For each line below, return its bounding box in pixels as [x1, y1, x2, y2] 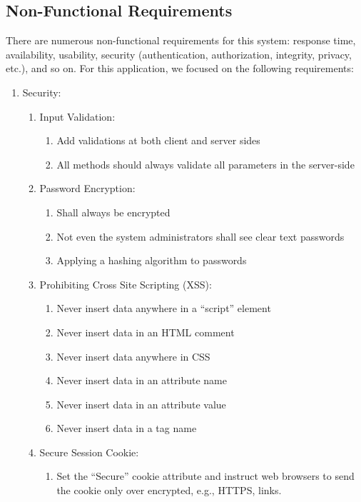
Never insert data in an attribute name [56, 373, 227, 388]
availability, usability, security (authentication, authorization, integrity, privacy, [6, 46, 352, 61]
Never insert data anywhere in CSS [56, 348, 210, 363]
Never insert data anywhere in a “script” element [56, 301, 271, 316]
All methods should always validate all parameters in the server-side [56, 156, 355, 171]
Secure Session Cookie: [39, 444, 139, 459]
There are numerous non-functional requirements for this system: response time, [6, 33, 356, 48]
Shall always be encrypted [56, 204, 171, 219]
